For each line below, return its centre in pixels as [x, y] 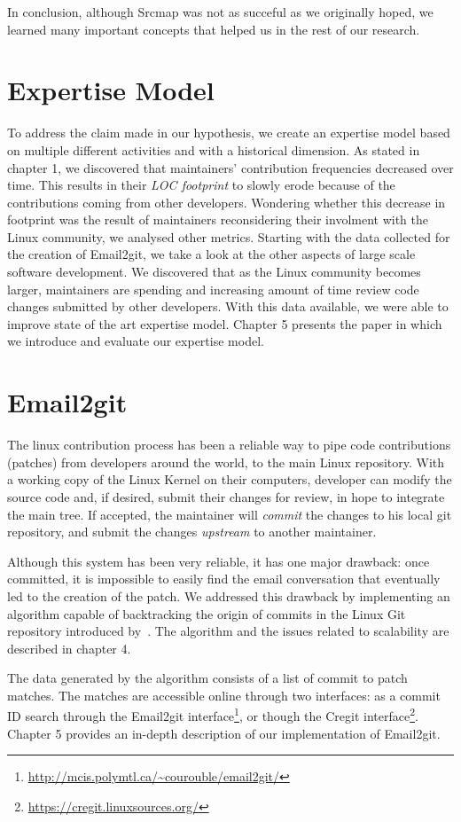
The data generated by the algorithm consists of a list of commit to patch [207, 678]
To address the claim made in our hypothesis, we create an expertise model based [229, 133]
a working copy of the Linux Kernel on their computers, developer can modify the [230, 479]
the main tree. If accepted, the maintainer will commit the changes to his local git [230, 514]
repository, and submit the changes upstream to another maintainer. [192, 532]
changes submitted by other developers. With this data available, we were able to [228, 306]
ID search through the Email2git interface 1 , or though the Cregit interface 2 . [213, 715]
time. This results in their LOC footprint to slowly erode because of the [201, 185]
